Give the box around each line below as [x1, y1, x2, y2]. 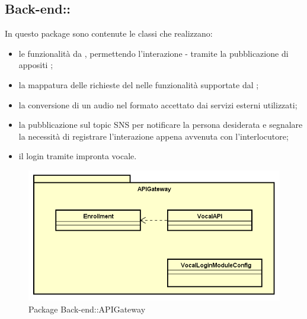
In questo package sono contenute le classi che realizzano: [5, 27, 213, 40]
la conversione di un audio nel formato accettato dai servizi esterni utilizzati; [18, 98, 298, 111]
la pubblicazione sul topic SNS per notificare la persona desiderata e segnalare [18, 118, 303, 131]
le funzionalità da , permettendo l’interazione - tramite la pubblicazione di [18, 47, 289, 59]
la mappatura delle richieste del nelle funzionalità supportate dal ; [18, 78, 259, 91]
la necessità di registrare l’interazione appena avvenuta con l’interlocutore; [18, 130, 289, 142]
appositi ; [18, 59, 53, 71]
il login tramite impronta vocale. [18, 150, 137, 162]
